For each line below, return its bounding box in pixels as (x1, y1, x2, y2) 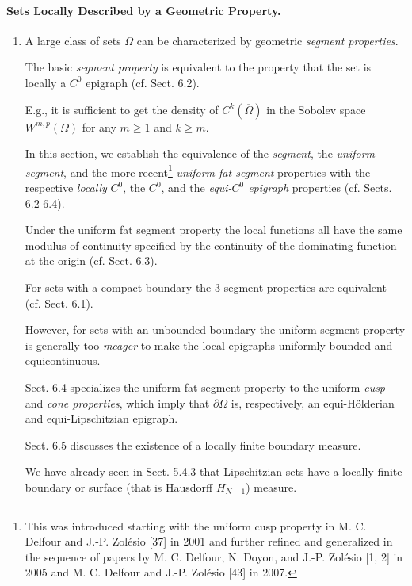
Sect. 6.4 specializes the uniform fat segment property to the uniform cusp (25, 378, 386, 395)
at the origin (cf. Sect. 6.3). (25, 252, 158, 269)
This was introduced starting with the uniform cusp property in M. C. (25, 517, 367, 534)
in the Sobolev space (266, 101, 366, 117)
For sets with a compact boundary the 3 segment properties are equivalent (25, 278, 387, 295)
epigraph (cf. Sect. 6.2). (86, 74, 200, 90)
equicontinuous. (25, 352, 101, 369)
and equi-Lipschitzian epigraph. (25, 410, 178, 427)
